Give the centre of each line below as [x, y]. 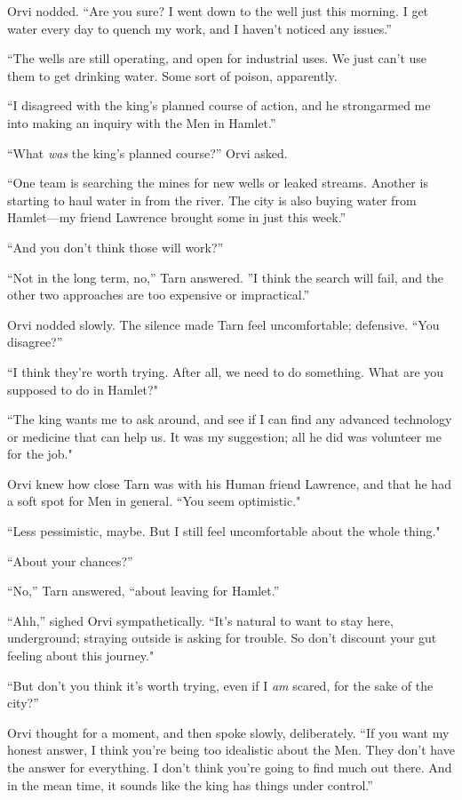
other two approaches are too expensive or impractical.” [159, 295]
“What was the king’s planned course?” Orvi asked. [147, 152]
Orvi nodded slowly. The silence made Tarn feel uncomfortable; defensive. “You [223, 324]
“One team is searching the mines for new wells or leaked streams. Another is [218, 183]
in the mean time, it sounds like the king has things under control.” [190, 784]
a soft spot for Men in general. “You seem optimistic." [154, 501]
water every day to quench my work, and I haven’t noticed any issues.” [199, 28]
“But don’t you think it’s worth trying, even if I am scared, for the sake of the [220, 685]
